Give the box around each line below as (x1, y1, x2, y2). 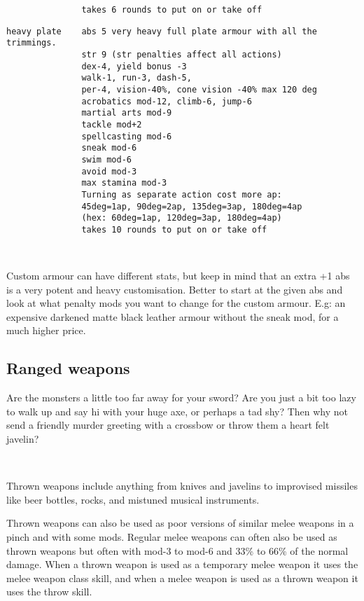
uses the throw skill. (6, 584, 92, 599)
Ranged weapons (6, 357, 130, 379)
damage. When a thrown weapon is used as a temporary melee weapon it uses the (6, 557, 358, 572)
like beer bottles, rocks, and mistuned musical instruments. (6, 492, 260, 506)
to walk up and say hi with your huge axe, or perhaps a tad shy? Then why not (6, 403, 349, 418)
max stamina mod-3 (81, 178, 167, 188)
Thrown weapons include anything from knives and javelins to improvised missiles (6, 478, 358, 493)
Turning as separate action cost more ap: (81, 189, 282, 200)
